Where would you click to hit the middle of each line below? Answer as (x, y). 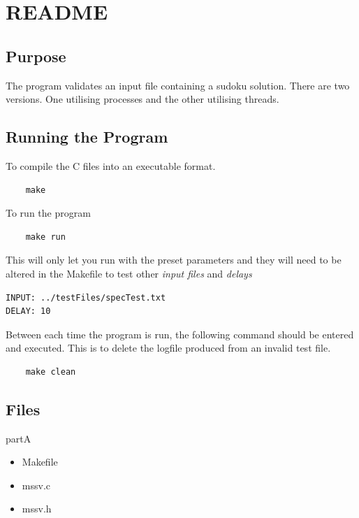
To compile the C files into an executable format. (111, 165)
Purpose (36, 56)
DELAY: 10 (28, 311)
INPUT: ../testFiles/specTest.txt (86, 297)
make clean (51, 372)
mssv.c (36, 485)
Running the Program (87, 137)
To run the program (48, 213)
